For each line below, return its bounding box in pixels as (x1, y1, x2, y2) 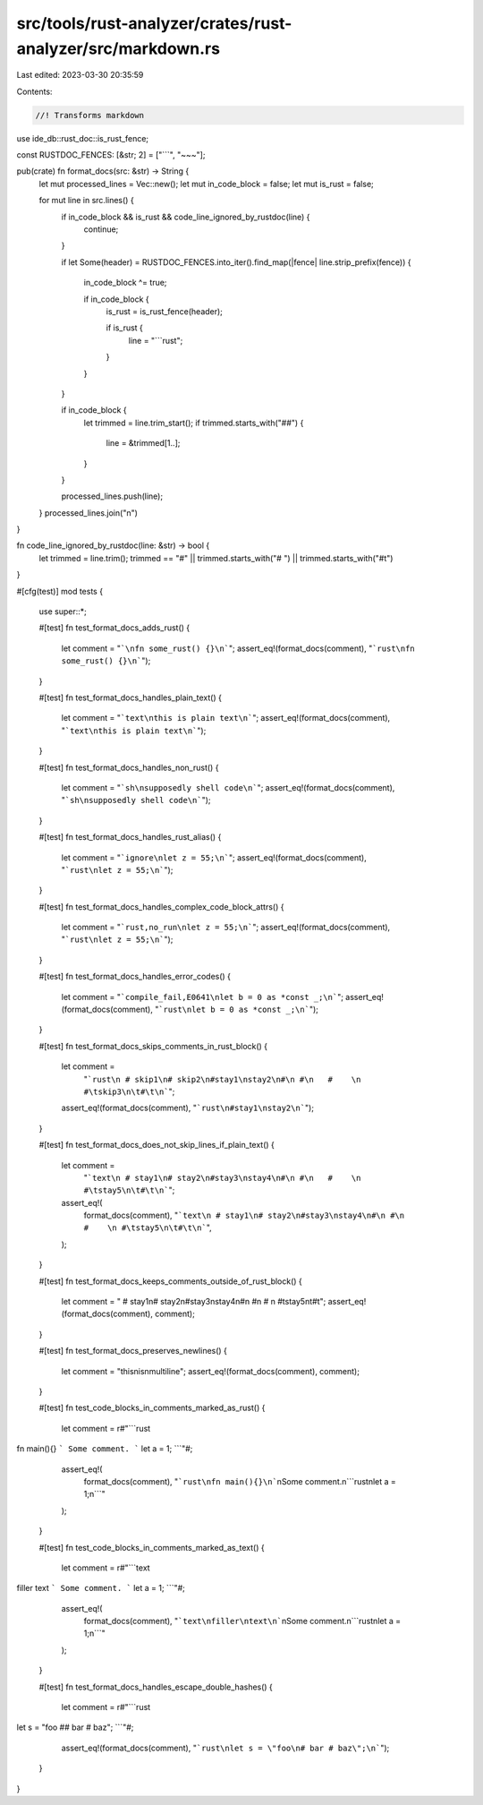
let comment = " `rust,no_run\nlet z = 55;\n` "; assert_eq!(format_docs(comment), (61, 922, 391, 933)
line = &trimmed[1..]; (106, 438, 181, 449)
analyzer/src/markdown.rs (16, 38, 221, 58)
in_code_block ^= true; (83, 278, 167, 288)
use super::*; (38, 606, 87, 617)
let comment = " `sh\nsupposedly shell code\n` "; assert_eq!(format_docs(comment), (61, 782, 395, 792)
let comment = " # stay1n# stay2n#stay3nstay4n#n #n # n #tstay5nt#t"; (61, 1296, 326, 1307)
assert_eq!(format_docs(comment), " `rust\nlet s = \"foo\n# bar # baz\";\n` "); (61, 1742, 390, 1753)
